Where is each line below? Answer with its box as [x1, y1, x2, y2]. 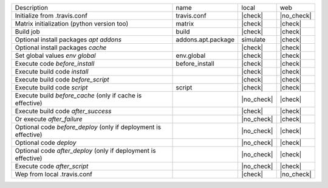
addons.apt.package [176, 35, 235, 44]
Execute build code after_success [15, 107, 112, 115]
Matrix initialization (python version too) [15, 19, 129, 27]
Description [15, 4, 49, 12]
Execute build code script [15, 83, 88, 91]
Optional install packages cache [15, 43, 107, 52]
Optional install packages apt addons [15, 35, 121, 44]
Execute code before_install [15, 60, 95, 68]
